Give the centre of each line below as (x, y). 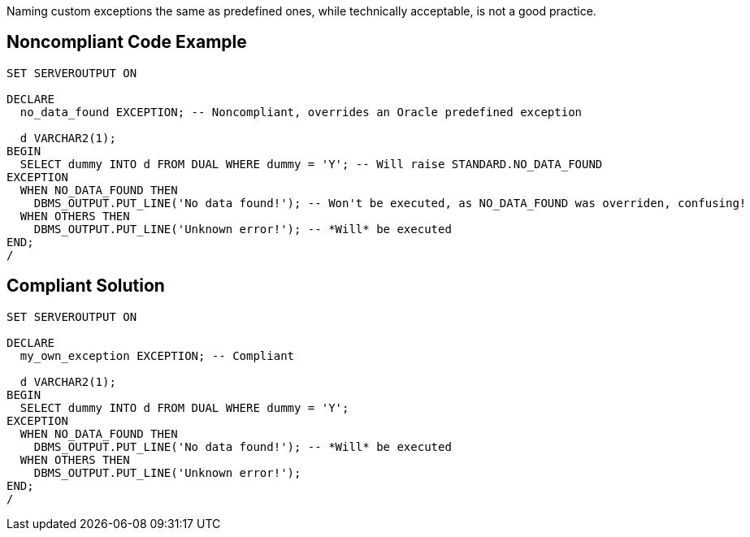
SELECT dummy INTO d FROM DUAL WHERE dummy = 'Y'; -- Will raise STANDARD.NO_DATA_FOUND (311, 164)
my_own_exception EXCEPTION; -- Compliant (157, 355)
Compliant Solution (86, 286)
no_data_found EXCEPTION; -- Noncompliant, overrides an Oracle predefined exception (301, 112)
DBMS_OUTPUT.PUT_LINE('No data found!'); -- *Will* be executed (243, 446)
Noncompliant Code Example (127, 42)
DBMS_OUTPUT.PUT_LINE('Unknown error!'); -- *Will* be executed (243, 229)
